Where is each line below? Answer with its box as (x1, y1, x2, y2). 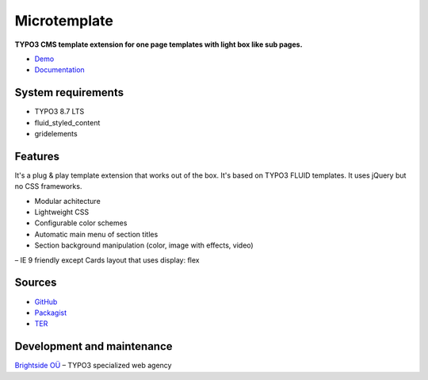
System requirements (14, 86, 124, 99)
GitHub (34, 297, 58, 306)
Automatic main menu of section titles (34, 229, 159, 239)
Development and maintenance (14, 340, 174, 353)
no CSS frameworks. (14, 182, 82, 191)
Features (14, 149, 59, 163)
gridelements (34, 129, 78, 139)
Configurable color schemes (34, 218, 128, 228)
